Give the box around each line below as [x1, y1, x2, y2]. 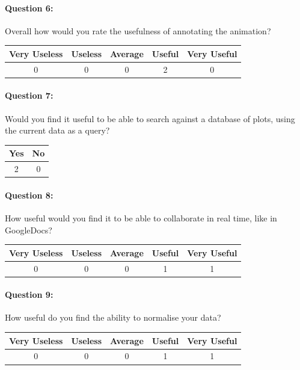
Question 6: [5, 1, 54, 14]
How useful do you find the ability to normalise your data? [5, 311, 221, 324]
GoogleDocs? [5, 223, 52, 236]
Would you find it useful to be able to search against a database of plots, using [5, 112, 295, 125]
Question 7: [5, 89, 54, 102]
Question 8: [5, 188, 54, 201]
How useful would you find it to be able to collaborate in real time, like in [5, 212, 277, 224]
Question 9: [5, 288, 54, 301]
